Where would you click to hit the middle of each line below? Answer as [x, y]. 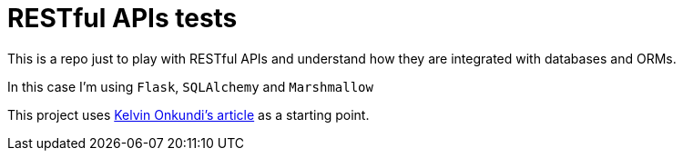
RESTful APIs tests [122, 18]
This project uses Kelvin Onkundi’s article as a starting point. [189, 114]
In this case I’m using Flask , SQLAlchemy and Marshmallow [190, 86]
